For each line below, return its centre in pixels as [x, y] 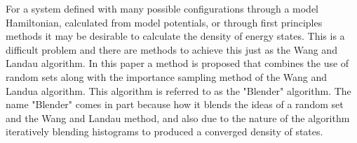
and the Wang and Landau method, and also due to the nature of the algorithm [178, 118]
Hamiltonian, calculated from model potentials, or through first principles [164, 22]
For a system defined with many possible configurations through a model [162, 8]
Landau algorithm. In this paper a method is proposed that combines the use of [177, 63]
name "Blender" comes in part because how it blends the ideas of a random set [175, 104]
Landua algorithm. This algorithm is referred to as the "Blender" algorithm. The [178, 90]
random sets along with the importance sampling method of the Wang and [167, 76]
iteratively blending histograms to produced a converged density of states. [164, 131]
